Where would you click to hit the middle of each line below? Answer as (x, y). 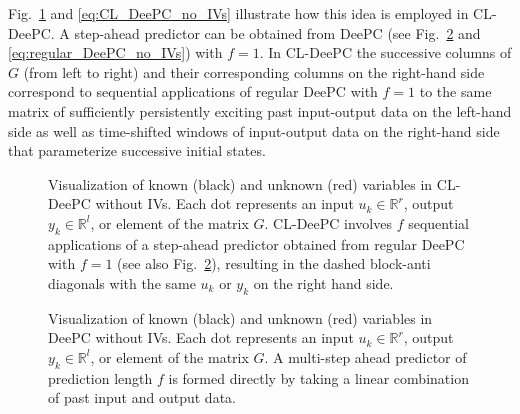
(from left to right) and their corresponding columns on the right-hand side (254, 71)
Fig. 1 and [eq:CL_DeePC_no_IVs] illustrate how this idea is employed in (238, 13)
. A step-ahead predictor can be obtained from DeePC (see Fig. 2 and (265, 32)
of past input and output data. (142, 397)
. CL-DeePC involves (328, 222)
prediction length (100, 377)
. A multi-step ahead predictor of (365, 356)
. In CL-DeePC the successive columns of (385, 52)
